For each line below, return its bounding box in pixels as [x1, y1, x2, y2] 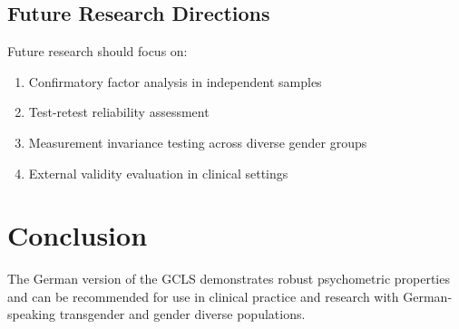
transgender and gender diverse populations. [59, 305, 306, 324]
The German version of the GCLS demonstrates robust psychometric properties [7, 269, 450, 288]
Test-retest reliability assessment [28, 102, 210, 121]
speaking [7, 305, 55, 324]
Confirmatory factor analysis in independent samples [28, 72, 322, 91]
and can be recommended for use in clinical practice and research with [7, 286, 399, 305]
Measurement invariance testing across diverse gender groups [28, 132, 367, 151]
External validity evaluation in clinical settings [28, 163, 288, 182]
